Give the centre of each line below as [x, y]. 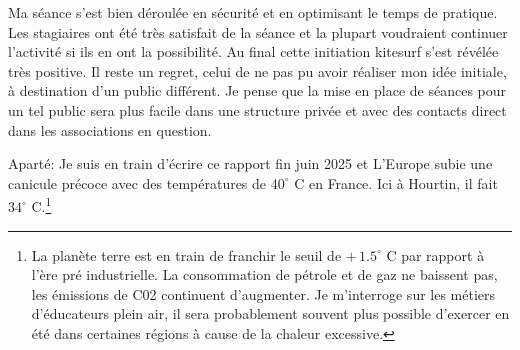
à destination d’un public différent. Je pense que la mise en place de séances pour [257, 90]
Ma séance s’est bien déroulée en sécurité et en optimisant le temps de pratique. [253, 12]
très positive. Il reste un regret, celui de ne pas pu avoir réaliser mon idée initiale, [257, 70]
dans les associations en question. [110, 129]
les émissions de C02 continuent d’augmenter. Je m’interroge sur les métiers [263, 293]
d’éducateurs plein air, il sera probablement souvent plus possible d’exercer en [270, 313]
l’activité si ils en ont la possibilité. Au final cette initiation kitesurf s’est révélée [253, 51]
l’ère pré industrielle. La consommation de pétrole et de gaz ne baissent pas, [264, 274]
